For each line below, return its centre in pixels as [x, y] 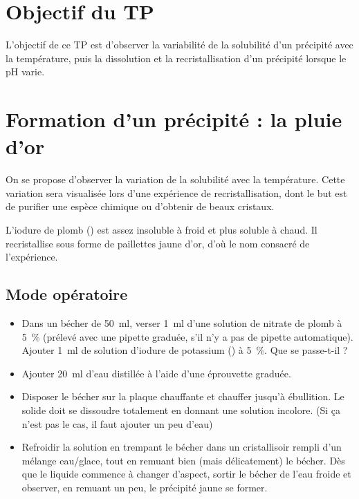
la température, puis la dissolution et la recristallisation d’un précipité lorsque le [176, 58]
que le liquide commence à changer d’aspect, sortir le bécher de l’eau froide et [186, 474]
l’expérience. [32, 257]
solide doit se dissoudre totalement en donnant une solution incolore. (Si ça [181, 409]
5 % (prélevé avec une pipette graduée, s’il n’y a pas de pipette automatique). [187, 336]
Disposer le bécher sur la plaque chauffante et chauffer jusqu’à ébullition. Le [183, 396]
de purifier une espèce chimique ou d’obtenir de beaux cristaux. [140, 206]
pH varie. [25, 72]
